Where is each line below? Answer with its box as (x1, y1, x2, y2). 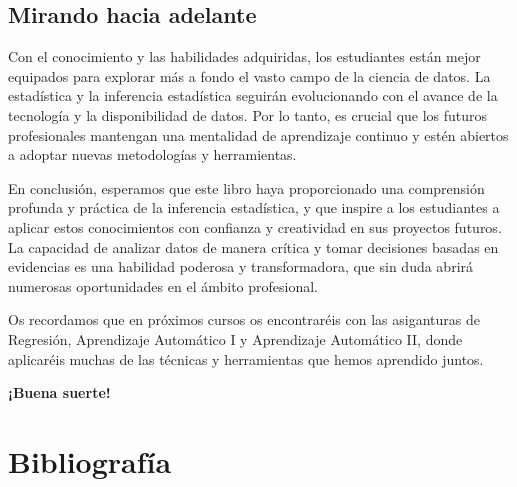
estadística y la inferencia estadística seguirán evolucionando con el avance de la (8, 85, 498, 106)
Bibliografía (8, 440, 172, 481)
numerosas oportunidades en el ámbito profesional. (8, 275, 319, 296)
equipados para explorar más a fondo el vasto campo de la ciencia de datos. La (8, 65, 491, 86)
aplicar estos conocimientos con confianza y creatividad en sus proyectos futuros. (8, 216, 502, 237)
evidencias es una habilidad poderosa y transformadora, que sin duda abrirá (8, 256, 474, 277)
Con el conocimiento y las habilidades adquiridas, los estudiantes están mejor (8, 46, 481, 67)
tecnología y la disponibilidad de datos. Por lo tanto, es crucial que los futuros (8, 104, 488, 125)
